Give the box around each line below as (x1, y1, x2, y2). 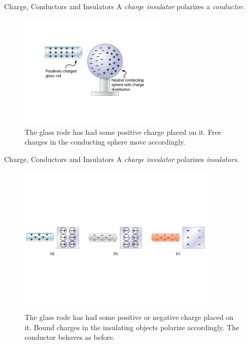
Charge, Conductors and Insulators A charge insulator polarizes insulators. (4, 153, 239, 164)
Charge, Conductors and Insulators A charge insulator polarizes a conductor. (4, 1, 245, 11)
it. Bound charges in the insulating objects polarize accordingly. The (25, 321, 239, 332)
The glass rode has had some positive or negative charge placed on (25, 311, 234, 322)
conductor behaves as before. (25, 332, 115, 342)
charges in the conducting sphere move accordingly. (25, 136, 185, 147)
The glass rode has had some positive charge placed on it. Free (25, 126, 221, 137)
